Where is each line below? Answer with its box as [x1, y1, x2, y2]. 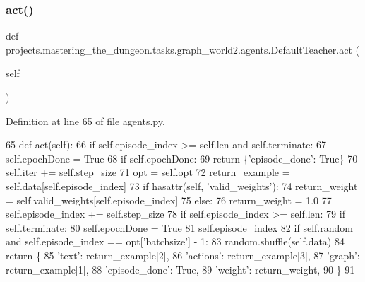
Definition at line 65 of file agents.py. [6, 113, 165, 128]
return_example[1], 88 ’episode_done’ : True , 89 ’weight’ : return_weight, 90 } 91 [6, 262, 355, 276]
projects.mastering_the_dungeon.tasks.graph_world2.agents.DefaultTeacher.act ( [6, 42, 359, 57]
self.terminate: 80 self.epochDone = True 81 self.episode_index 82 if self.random [6, 220, 353, 235]
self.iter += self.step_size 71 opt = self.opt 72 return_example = [6, 165, 290, 180]
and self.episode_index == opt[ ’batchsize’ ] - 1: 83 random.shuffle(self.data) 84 [6, 234, 345, 249]
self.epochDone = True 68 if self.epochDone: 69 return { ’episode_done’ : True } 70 [6, 151, 358, 165]
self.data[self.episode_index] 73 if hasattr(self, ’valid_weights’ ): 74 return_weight [6, 178, 358, 193]
